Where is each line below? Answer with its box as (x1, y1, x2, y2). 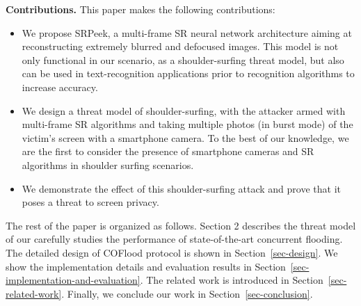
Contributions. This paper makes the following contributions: (6, 2, 275, 16)
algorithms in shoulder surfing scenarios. (22, 157, 194, 172)
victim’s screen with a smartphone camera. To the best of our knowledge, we (22, 130, 349, 145)
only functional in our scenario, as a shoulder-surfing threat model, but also (22, 52, 344, 67)
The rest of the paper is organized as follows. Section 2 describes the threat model (6, 218, 356, 232)
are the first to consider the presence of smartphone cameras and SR (22, 144, 314, 159)
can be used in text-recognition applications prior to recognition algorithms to (22, 66, 355, 81)
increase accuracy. (22, 79, 98, 94)
